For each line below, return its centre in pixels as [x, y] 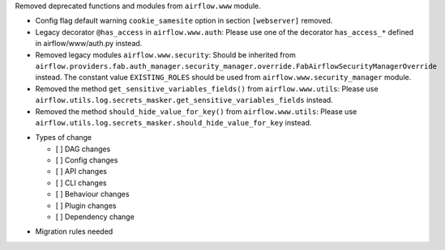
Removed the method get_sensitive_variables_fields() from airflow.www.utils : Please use [207, 88]
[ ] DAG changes [83, 149]
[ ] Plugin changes [86, 206]
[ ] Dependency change [95, 217]
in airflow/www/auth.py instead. [89, 44]
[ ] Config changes [87, 160]
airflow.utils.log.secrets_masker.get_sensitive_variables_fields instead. [184, 100]
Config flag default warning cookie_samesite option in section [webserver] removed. [184, 21]
